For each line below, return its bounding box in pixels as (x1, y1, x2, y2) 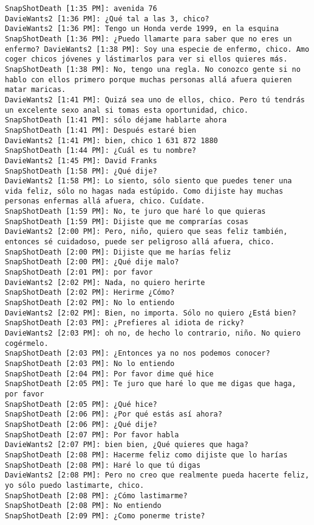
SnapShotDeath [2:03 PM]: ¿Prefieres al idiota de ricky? (5, 319, 244, 328)
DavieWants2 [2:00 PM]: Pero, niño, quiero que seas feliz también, (5, 227, 288, 236)
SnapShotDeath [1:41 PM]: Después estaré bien (5, 125, 196, 135)
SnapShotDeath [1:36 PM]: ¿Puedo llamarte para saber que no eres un (5, 34, 292, 43)
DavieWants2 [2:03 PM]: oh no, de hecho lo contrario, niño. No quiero (5, 329, 301, 337)
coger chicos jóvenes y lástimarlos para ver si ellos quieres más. (5, 55, 288, 64)
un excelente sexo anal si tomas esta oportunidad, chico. (5, 105, 248, 115)
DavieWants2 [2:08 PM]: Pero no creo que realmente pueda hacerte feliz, (5, 471, 310, 480)
